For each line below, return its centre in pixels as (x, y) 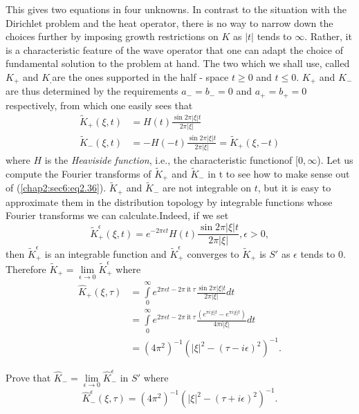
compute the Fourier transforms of (79, 173)
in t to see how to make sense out (279, 173)
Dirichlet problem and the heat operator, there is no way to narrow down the (169, 22)
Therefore (26, 269)
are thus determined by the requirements (92, 91)
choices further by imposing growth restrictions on (112, 36)
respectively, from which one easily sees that (99, 105)
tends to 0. (323, 253)
